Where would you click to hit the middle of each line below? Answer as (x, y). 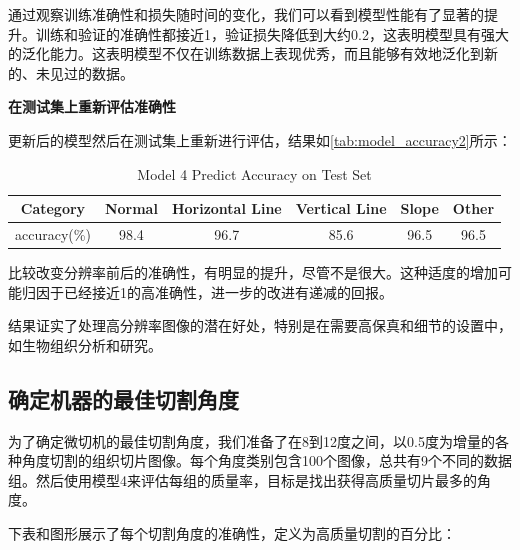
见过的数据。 (91, 72)
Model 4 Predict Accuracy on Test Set (254, 173)
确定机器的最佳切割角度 (123, 398)
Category (53, 208)
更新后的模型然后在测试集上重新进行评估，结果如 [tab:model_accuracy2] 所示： (260, 139)
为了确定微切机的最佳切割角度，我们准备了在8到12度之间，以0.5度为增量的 (251, 440)
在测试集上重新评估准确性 (92, 106)
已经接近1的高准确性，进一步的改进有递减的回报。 (228, 291)
